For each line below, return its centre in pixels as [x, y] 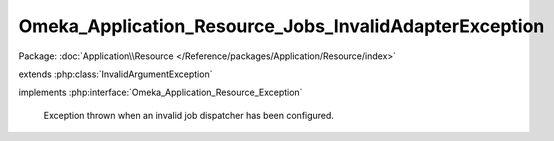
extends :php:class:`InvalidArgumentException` [115, 74]
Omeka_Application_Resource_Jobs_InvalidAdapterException [281, 26]
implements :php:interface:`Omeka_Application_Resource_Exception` [160, 92]
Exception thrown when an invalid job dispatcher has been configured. [189, 115]
